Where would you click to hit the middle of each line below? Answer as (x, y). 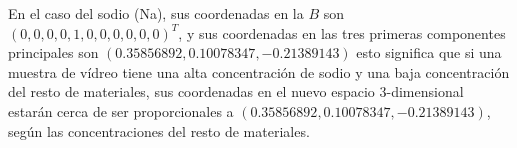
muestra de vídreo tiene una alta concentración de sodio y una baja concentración (259, 71)
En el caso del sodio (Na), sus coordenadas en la (156, 13)
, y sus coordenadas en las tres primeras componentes (342, 32)
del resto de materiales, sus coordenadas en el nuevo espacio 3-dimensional (236, 91)
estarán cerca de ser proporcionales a (121, 110)
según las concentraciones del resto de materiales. (159, 130)
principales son (53, 52)
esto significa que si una (429, 52)
